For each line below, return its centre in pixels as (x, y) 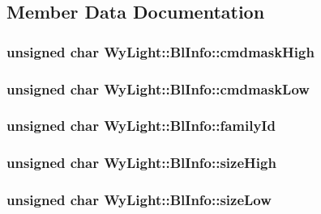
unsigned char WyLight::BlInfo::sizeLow (139, 200)
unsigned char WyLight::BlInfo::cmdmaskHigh (160, 51)
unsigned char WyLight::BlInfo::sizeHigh (141, 163)
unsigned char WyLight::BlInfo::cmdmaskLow (158, 88)
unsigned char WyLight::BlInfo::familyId (141, 126)
